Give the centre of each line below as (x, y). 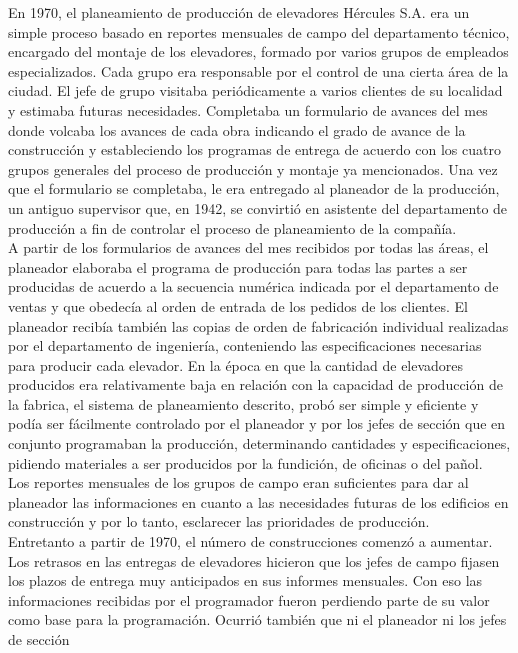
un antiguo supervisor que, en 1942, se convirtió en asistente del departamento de (258, 207)
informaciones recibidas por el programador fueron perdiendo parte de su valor (249, 599)
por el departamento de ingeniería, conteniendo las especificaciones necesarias (245, 345)
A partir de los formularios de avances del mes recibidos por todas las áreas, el (248, 247)
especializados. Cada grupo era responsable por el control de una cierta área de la (258, 70)
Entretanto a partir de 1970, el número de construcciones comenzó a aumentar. (250, 541)
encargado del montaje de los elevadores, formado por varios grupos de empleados (258, 51)
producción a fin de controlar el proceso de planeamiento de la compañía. (232, 227)
